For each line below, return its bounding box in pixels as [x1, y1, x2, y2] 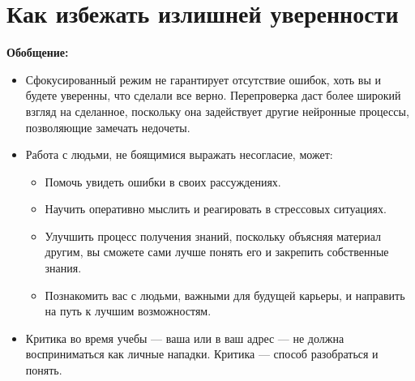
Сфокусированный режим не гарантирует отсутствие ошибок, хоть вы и [25, 71, 381, 88]
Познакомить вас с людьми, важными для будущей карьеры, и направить [45, 286, 405, 303]
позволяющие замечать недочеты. [25, 118, 190, 135]
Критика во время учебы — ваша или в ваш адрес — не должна [25, 329, 344, 346]
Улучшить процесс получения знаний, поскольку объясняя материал [45, 227, 381, 244]
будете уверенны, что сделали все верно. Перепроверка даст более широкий [25, 87, 401, 104]
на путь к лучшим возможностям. [45, 302, 212, 319]
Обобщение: [6, 44, 69, 61]
